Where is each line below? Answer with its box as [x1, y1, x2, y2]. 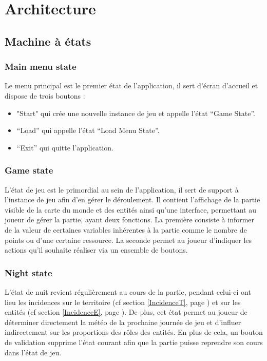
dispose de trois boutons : [5, 90, 85, 101]
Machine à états [5, 33, 91, 49]
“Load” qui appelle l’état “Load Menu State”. [16, 125, 160, 136]
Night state [5, 266, 52, 279]
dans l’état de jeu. [5, 347, 62, 357]
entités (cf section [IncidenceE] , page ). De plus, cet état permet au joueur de [5, 307, 247, 317]
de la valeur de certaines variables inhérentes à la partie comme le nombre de [5, 224, 247, 235]
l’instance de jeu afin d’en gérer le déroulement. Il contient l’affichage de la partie [5, 194, 260, 205]
